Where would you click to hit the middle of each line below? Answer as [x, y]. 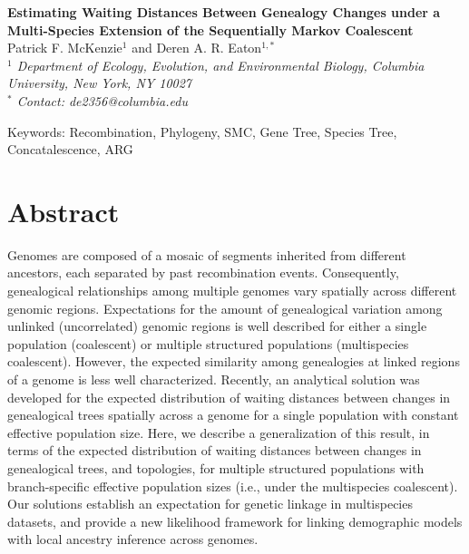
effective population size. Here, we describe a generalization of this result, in [219, 432]
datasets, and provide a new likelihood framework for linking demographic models [235, 521]
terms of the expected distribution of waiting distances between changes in [215, 450]
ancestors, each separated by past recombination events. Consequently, [203, 272]
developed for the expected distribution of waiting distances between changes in [229, 397]
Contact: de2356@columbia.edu [102, 100]
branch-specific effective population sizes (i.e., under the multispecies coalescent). [233, 486]
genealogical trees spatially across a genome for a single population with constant [233, 415]
